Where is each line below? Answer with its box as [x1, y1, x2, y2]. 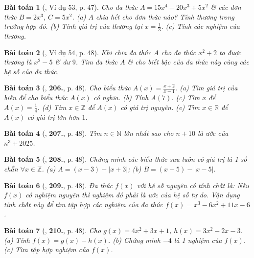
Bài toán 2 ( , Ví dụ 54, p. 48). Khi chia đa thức [4, 47, 151, 57]
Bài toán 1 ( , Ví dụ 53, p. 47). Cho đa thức [4, 2, 138, 12]
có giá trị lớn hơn [27, 111, 80, 122]
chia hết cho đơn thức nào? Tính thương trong [95, 11, 234, 21]
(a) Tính [4, 235, 30, 245]
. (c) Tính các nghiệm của [161, 21, 240, 31]
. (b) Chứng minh [108, 235, 161, 245]
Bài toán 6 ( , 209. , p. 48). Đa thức [4, 180, 113, 190]
